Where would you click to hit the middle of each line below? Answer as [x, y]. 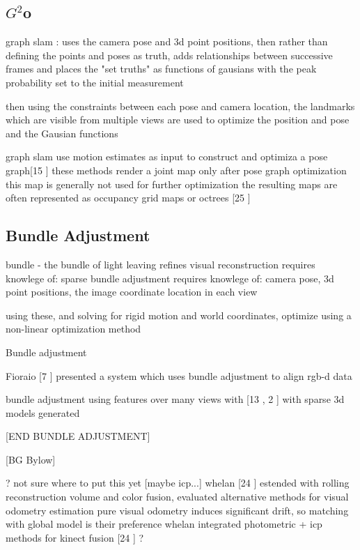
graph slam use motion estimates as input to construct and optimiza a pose [167, 156]
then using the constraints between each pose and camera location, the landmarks [180, 106]
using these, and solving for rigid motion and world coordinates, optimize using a [179, 315]
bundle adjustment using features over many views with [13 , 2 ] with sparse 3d [175, 399]
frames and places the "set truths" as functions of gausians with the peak [161, 69]
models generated [43, 412]
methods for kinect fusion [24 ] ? [75, 537]
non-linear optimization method [73, 329]
